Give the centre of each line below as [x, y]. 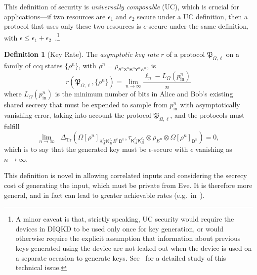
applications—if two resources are [55, 16]
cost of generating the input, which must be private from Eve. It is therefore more [128, 185]
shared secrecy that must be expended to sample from [86, 105]
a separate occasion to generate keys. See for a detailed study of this [121, 257]
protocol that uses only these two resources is [73, 26]
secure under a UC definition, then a [193, 16]
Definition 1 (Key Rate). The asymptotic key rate [81, 54]
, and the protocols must [207, 115]
